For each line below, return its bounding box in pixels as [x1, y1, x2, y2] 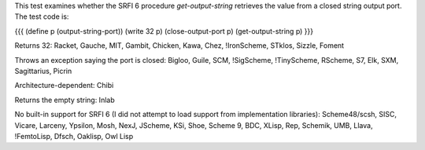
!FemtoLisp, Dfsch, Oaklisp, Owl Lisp [14, 131, 134, 141]
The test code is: [14, 12, 69, 21]
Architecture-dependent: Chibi [14, 81, 114, 90]
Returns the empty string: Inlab [14, 95, 115, 104]
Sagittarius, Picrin [14, 66, 72, 75]
